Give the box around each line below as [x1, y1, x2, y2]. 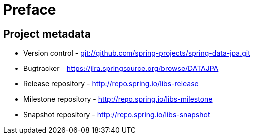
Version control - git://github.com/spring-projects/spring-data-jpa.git [23, 49, 250, 58]
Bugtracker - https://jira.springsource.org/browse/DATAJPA [23, 64, 219, 73]
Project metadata [3, 27, 91, 40]
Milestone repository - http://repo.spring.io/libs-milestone [23, 95, 213, 104]
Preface [3, 1, 56, 18]
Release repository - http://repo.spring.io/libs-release [23, 79, 199, 88]
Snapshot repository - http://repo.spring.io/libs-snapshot [23, 110, 210, 119]
